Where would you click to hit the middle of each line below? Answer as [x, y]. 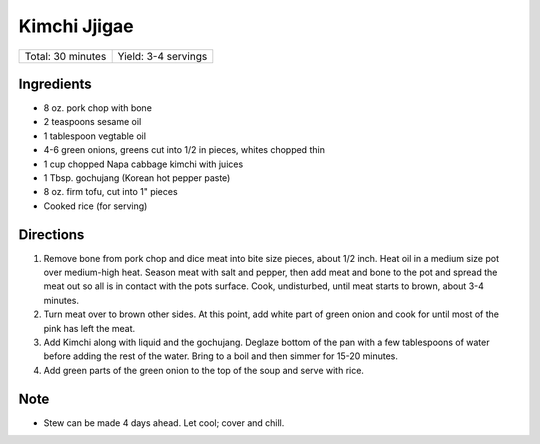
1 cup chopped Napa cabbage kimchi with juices [143, 164]
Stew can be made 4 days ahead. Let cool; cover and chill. [164, 422]
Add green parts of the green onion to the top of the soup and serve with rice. [204, 370]
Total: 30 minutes [65, 56]
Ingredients [55, 83]
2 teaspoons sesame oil [92, 122]
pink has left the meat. [89, 328]
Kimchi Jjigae [76, 26]
